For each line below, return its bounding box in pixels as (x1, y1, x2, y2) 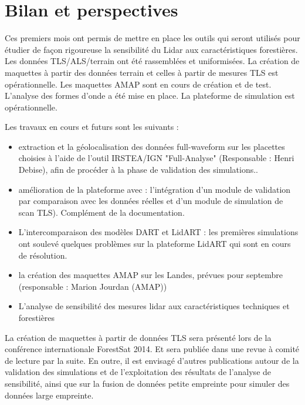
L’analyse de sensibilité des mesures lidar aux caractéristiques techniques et (18, 300, 290, 312)
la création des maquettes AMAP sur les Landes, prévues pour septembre (18, 269, 283, 281)
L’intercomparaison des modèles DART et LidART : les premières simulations (18, 226, 299, 238)
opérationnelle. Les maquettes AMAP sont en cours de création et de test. (5, 78, 272, 90)
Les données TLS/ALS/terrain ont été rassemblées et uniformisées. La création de (5, 55, 300, 67)
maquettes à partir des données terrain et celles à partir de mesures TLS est (5, 66, 279, 78)
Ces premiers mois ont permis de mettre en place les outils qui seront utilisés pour (5, 32, 300, 44)
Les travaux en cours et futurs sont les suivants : (5, 121, 179, 133)
